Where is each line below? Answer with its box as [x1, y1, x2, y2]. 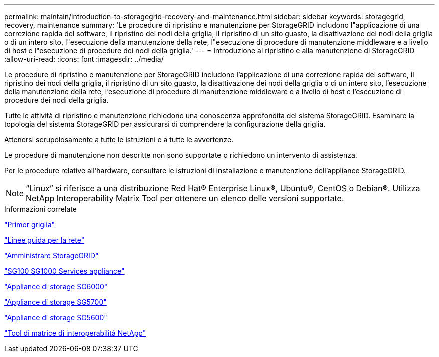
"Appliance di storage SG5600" [4, 313, 107, 322]
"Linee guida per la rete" [4, 236, 85, 244]
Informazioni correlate [4, 205, 77, 213]
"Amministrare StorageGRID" [4, 251, 99, 260]
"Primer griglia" [4, 220, 55, 229]
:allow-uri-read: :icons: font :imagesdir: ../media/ [4, 55, 164, 63]
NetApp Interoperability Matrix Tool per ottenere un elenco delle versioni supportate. [26, 193, 344, 203]
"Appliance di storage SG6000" [4, 282, 108, 291]
